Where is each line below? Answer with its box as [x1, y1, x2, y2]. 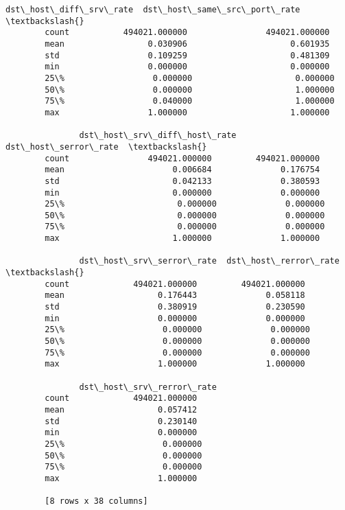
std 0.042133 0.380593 [45, 176, 320, 186]
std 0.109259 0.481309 [45, 50, 330, 60]
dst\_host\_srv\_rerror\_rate [79, 382, 217, 392]
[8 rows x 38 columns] [45, 496, 148, 507]
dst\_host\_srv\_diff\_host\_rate [79, 130, 237, 141]
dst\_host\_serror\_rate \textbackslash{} [5, 141, 207, 152]
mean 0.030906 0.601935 [45, 38, 330, 49]
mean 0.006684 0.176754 [45, 165, 320, 175]
